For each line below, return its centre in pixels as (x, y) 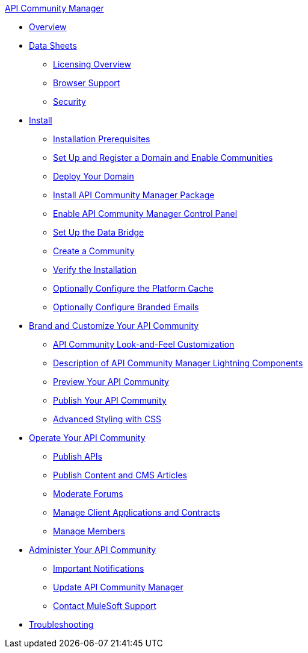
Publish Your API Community (110, 400)
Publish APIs (78, 456)
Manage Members (89, 531)
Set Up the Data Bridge (99, 232)
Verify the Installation (95, 270)
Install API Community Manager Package (134, 195)
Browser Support (87, 83)
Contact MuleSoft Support (105, 606)
